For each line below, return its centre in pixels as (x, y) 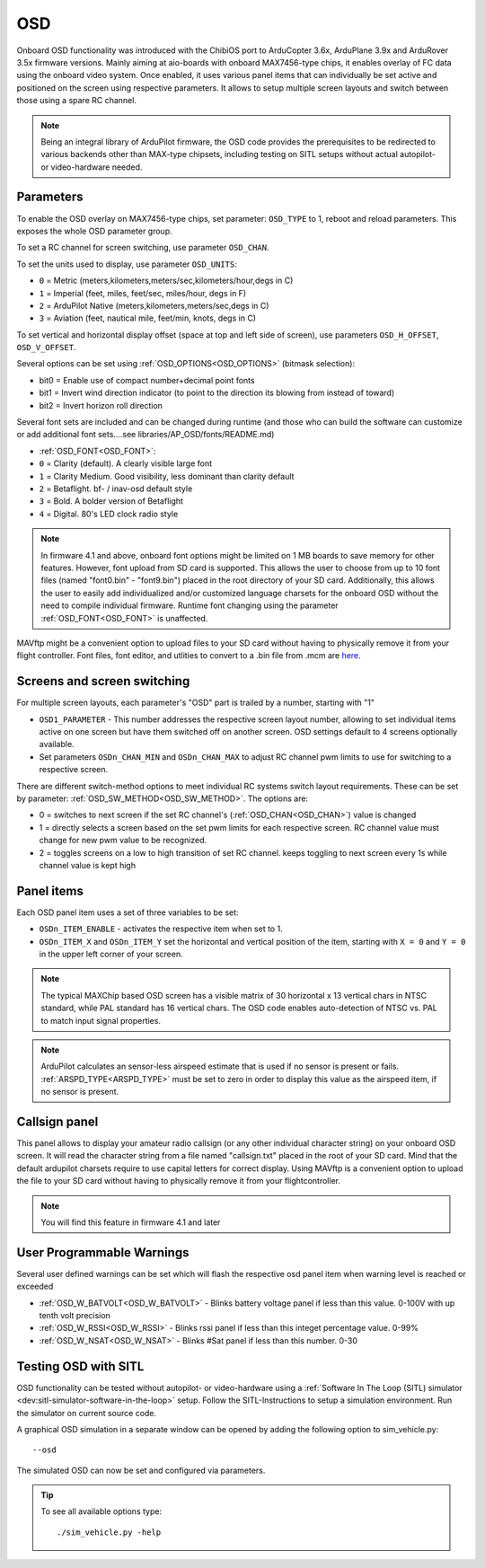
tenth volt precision (75, 1316)
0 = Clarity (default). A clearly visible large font (126, 463)
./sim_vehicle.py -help (109, 1532)
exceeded (35, 1286)
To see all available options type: (101, 1511)
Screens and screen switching (103, 681)
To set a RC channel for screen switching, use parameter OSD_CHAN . (143, 248)
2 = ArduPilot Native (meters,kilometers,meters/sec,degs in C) (154, 305)
